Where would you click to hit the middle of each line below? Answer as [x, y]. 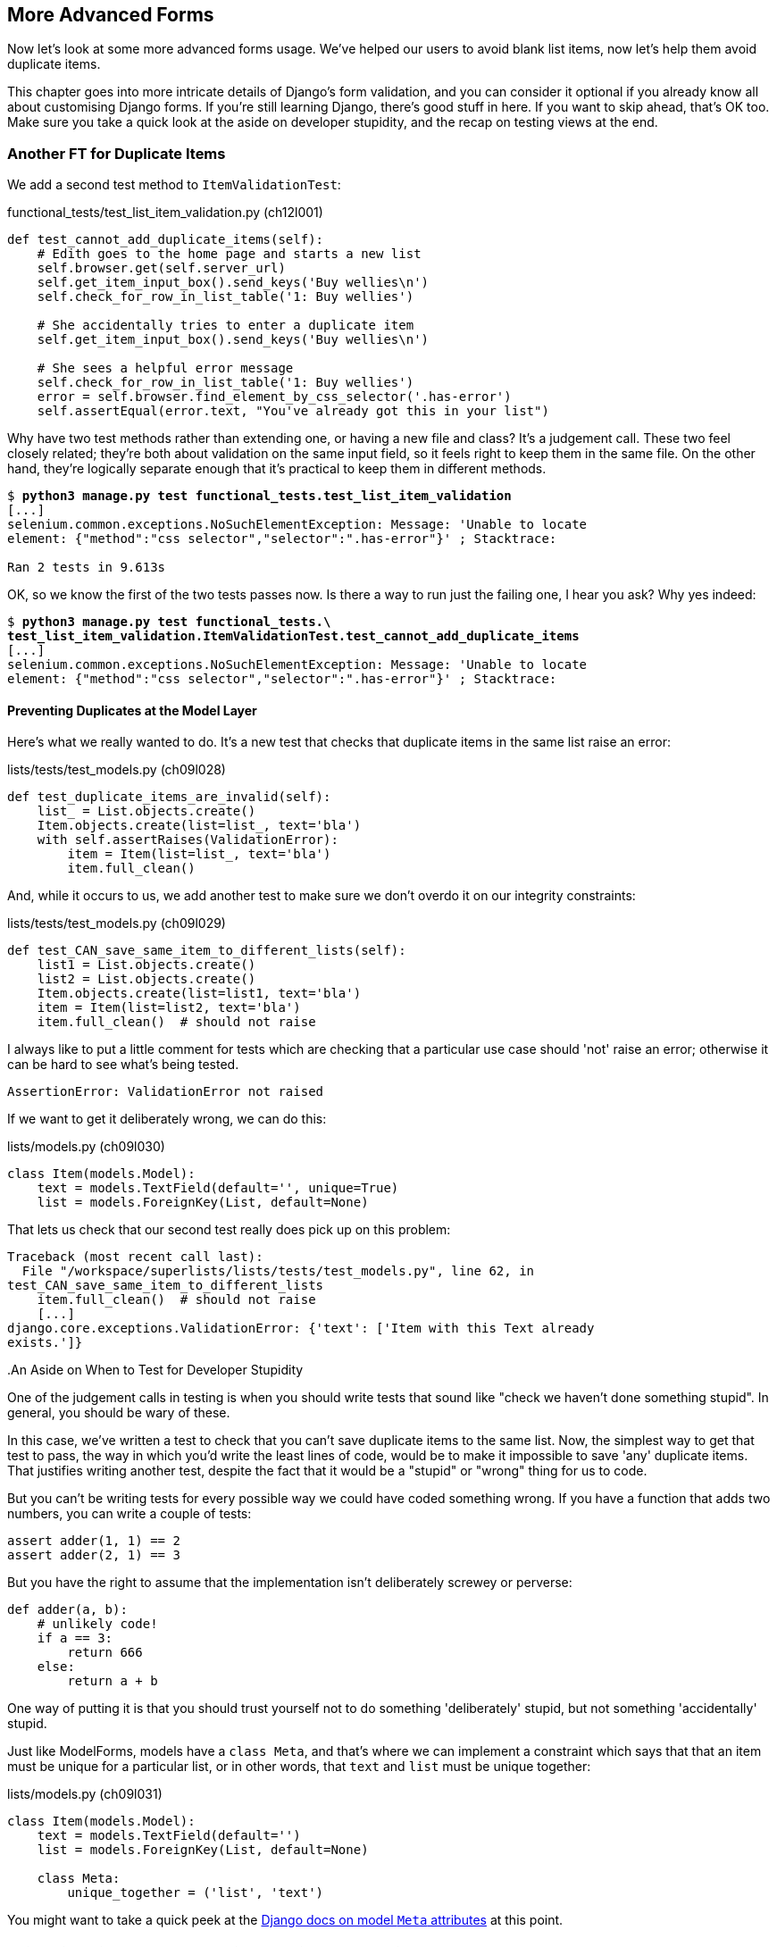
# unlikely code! [97, 1624]
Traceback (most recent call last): [135, 1257]
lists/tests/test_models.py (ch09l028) [117, 770]
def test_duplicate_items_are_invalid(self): [169, 797]
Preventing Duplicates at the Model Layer [132, 710]
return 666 [105, 1653]
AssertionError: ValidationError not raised [166, 1092]
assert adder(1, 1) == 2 [94, 1541]
